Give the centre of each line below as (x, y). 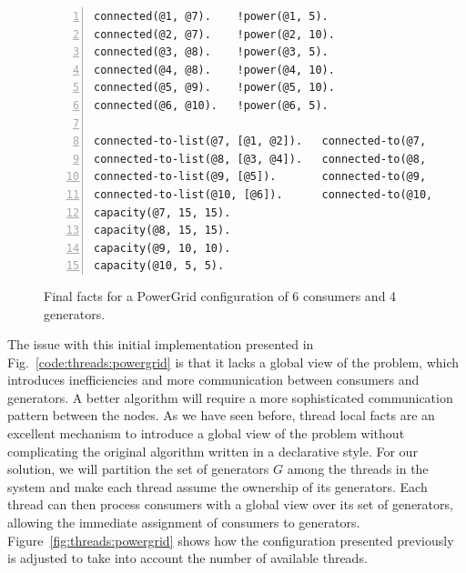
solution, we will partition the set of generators (138, 469)
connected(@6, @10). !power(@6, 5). (211, 105)
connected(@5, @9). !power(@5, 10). (214, 88)
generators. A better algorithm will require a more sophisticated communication (230, 397)
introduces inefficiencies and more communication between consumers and (213, 380)
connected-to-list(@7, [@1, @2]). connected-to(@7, (260, 141)
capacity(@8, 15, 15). (162, 231)
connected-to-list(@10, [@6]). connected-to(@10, (263, 194)
